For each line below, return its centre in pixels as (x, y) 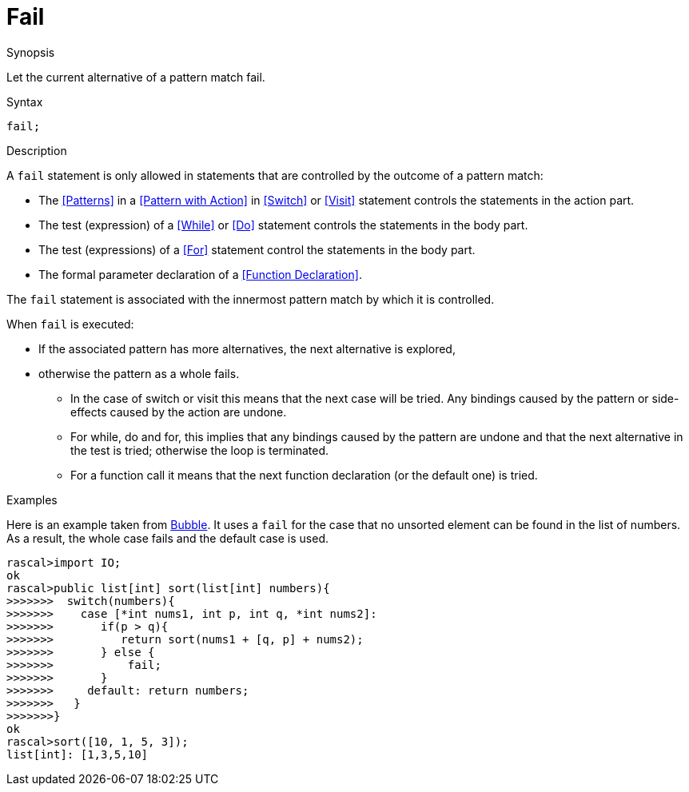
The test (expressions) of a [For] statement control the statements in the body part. (257, 249)
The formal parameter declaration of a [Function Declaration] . (200, 274)
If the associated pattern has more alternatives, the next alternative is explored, (247, 348)
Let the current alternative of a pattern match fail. (136, 77)
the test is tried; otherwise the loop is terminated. (200, 450)
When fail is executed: (70, 324)
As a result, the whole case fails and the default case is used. (167, 538)
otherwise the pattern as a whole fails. (139, 373)
